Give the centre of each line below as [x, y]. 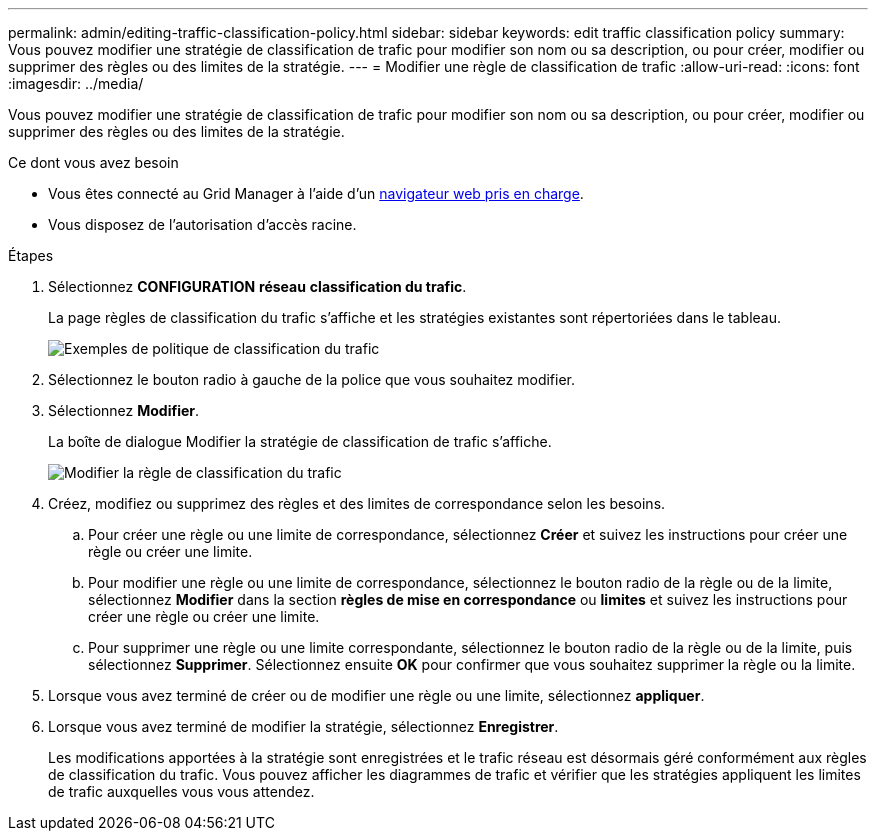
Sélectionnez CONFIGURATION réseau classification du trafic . [257, 286]
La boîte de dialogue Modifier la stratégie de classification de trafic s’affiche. [300, 441]
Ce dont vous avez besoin [93, 162]
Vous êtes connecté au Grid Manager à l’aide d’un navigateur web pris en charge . [316, 193]
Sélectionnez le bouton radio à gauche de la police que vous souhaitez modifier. [312, 379]
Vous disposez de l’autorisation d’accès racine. [202, 224]
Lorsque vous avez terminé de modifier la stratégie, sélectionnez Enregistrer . [303, 726]
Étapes [31, 255]
